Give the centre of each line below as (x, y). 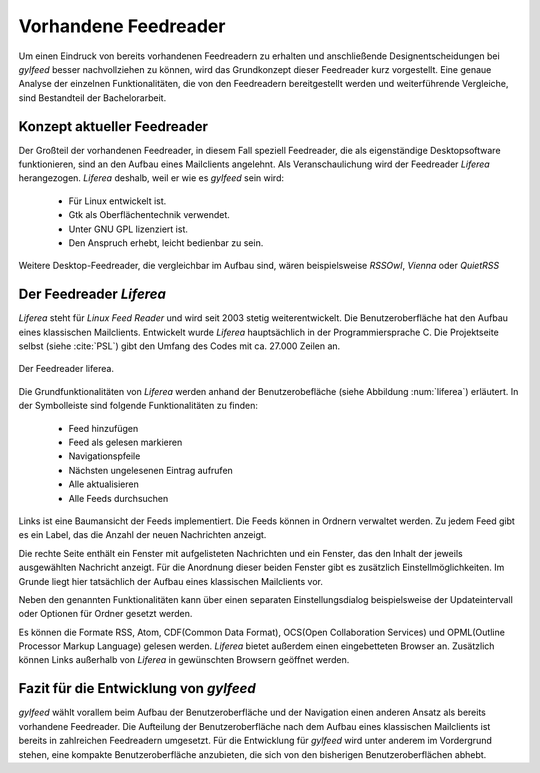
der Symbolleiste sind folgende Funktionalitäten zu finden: (138, 406)
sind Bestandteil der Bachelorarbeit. (92, 97)
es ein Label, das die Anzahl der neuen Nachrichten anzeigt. (142, 535)
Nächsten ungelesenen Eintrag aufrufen (151, 470)
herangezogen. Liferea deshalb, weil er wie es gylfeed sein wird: (151, 178)
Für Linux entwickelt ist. (117, 201)
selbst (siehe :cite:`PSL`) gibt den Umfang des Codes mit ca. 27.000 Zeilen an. (179, 346)
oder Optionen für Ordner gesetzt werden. (105, 614)
